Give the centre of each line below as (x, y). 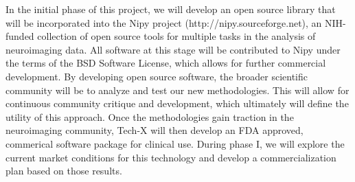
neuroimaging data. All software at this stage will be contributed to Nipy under (173, 49)
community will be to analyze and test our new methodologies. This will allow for (177, 90)
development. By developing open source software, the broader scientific (157, 76)
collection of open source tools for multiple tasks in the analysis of (176, 36)
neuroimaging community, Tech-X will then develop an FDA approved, (154, 130)
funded (20, 36)
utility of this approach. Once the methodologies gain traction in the (150, 116)
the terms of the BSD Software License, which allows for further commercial (166, 63)
